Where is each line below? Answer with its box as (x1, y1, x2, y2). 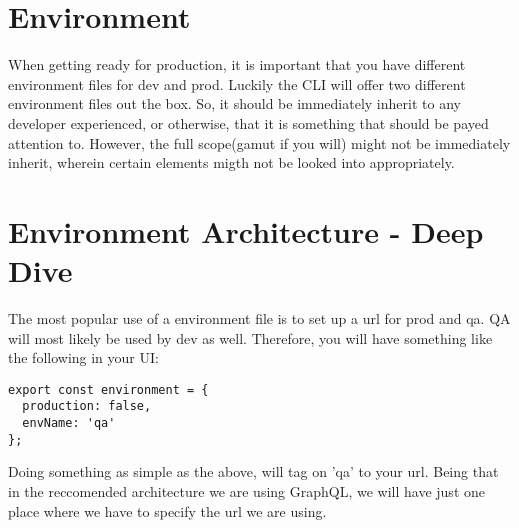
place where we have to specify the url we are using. (8, 500, 327, 521)
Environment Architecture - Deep (8, 210, 484, 251)
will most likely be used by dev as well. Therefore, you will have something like (8, 327, 493, 348)
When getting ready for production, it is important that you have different (8, 54, 466, 75)
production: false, (22, 399, 152, 414)
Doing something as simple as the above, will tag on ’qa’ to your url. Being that (8, 461, 499, 482)
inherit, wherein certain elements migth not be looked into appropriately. (8, 152, 455, 173)
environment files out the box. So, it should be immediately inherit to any (8, 93, 461, 114)
